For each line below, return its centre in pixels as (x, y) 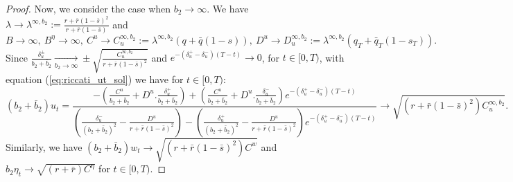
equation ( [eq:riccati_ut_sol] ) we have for (95, 79)
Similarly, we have (44, 146)
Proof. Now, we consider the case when (88, 8)
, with (332, 57)
